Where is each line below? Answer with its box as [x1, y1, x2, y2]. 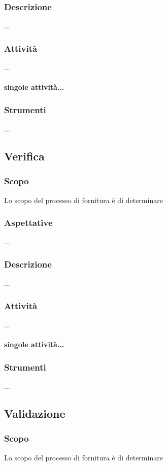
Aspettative [4, 216, 53, 229]
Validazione [4, 406, 65, 421]
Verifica [4, 148, 45, 164]
